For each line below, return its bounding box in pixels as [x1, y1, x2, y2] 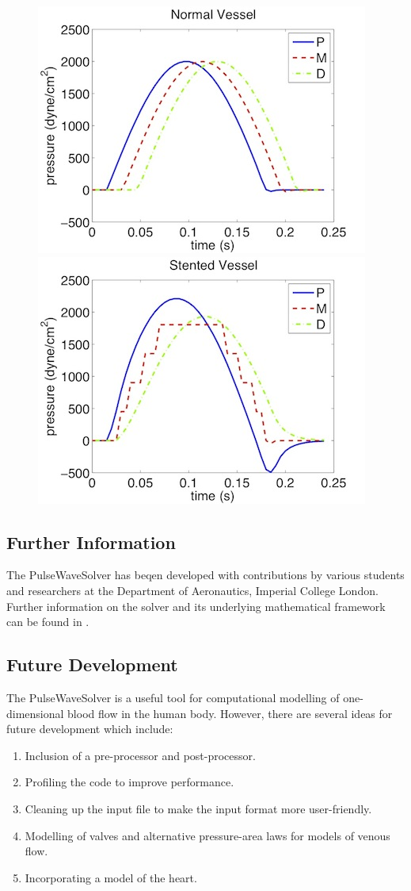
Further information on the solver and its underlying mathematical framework [6, 597, 386, 614]
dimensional [6, 705, 64, 721]
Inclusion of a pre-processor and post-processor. [25, 747, 256, 763]
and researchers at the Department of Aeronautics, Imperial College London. [6, 582, 379, 598]
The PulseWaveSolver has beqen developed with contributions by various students [6, 566, 405, 583]
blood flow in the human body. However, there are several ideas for [67, 705, 393, 721]
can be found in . [6, 613, 89, 630]
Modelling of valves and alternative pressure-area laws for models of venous [25, 827, 390, 843]
